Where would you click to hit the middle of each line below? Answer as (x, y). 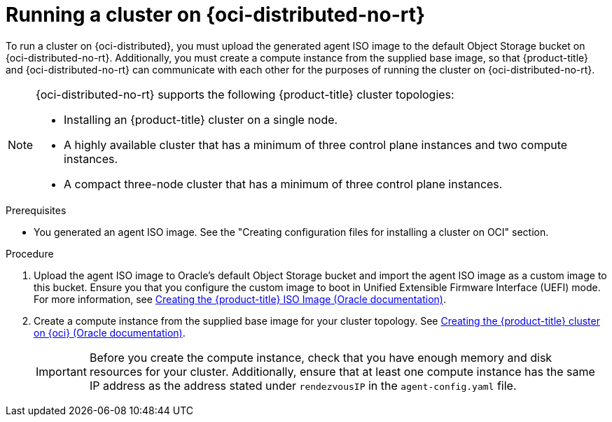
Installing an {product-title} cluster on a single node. (201, 119)
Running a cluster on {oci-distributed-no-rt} (216, 15)
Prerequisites (36, 210)
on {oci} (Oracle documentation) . (110, 332)
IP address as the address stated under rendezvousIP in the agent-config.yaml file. (303, 385)
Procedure (30, 253)
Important (61, 371)
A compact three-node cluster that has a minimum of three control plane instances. (283, 184)
